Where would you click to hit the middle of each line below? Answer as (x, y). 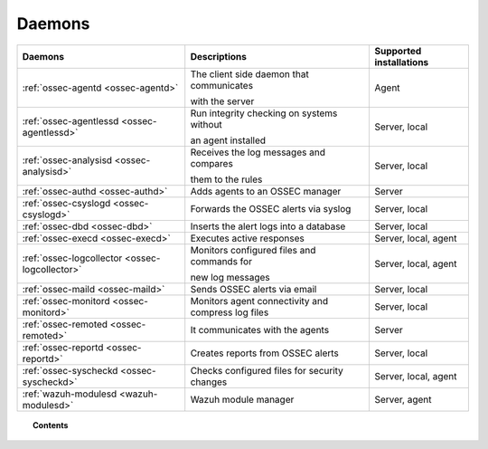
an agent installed (228, 140)
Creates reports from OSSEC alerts (264, 353)
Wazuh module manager (242, 399)
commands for (221, 261)
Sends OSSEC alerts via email (253, 289)
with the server (222, 101)
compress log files (230, 312)
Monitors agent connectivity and (259, 301)
